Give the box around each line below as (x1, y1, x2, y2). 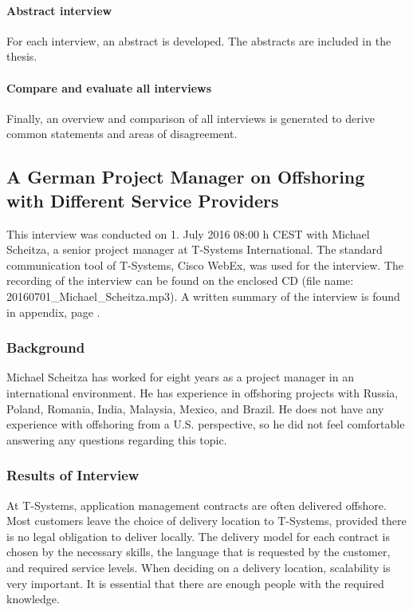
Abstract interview (6, 2, 112, 18)
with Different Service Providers (6, 188, 279, 212)
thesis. (6, 48, 37, 65)
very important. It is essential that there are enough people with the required (6, 574, 384, 591)
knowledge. (6, 590, 60, 607)
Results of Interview (6, 465, 140, 485)
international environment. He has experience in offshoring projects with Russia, (6, 384, 399, 401)
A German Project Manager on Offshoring (6, 164, 365, 189)
